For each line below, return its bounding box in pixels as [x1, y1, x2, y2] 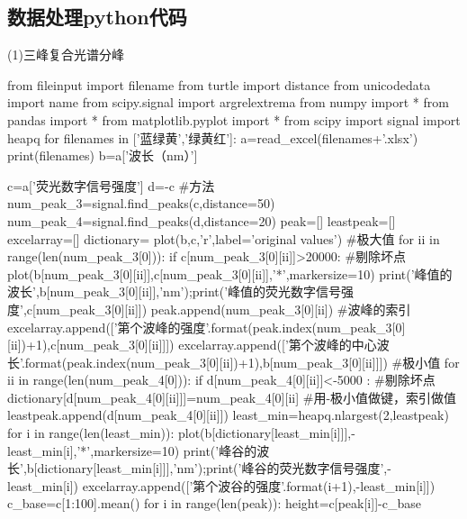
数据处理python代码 [7, 3, 187, 31]
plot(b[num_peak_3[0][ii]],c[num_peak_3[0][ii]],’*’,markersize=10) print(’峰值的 [7, 264, 453, 283]
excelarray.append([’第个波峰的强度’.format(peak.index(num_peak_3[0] [7, 317, 406, 336]
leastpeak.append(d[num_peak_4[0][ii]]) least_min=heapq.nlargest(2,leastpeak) [7, 405, 449, 424]
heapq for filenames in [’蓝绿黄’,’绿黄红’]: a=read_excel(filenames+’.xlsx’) [7, 128, 418, 147]
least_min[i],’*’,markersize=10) [7, 441, 180, 460]
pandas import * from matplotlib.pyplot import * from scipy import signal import [7, 110, 461, 129]
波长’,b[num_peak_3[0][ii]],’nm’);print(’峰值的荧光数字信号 [7, 282, 342, 301]
